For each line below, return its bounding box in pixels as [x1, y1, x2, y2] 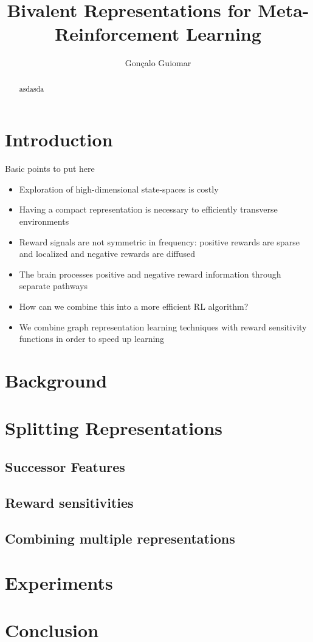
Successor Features [5, 457, 125, 476]
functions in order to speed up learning [19, 332, 165, 345]
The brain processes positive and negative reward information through [19, 267, 281, 280]
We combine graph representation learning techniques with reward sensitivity [19, 320, 307, 333]
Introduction [5, 127, 113, 152]
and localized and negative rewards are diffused [19, 247, 196, 260]
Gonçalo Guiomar [125, 56, 191, 69]
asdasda [19, 83, 44, 94]
